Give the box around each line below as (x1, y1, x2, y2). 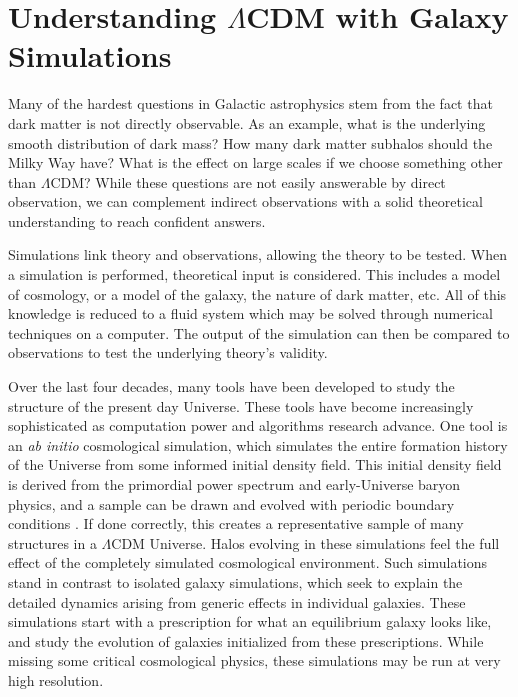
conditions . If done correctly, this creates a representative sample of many (8, 513, 464, 534)
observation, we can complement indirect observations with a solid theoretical (8, 191, 483, 212)
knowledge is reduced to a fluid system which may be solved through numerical (8, 303, 493, 324)
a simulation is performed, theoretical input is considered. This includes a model (8, 264, 501, 285)
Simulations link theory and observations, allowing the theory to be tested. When (8, 244, 508, 265)
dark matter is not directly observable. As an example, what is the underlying (8, 112, 486, 133)
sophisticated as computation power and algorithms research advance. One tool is (8, 415, 508, 436)
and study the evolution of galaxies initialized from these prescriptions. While (8, 630, 484, 651)
